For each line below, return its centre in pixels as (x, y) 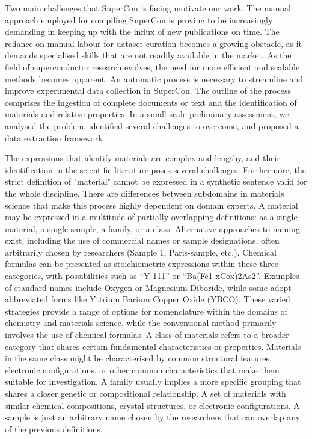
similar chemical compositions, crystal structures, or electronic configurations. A (152, 405)
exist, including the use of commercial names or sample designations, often (142, 240)
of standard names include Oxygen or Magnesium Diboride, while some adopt (148, 287)
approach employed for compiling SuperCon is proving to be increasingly (139, 20)
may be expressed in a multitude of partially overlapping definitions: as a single (151, 217)
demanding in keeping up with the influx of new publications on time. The (142, 32)
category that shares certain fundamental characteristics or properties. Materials (153, 346)
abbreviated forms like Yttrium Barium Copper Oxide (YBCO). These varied (148, 299)
